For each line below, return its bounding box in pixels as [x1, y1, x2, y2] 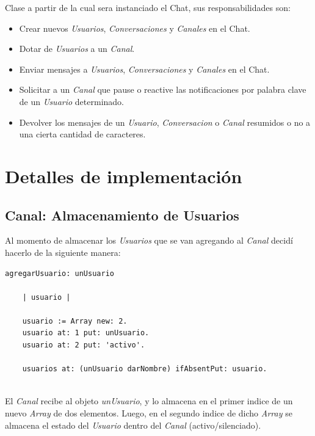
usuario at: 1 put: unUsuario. [22, 329, 150, 338]
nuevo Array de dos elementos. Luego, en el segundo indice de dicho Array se [5, 407, 292, 420]
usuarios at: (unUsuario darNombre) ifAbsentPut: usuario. [22, 365, 267, 374]
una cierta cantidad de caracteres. [19, 128, 146, 140]
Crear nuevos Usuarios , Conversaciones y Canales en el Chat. [19, 21, 250, 34]
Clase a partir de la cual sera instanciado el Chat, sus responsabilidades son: [5, 1, 291, 13]
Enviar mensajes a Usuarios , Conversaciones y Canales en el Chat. [19, 62, 270, 75]
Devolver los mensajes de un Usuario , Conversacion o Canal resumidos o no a [19, 115, 311, 128]
